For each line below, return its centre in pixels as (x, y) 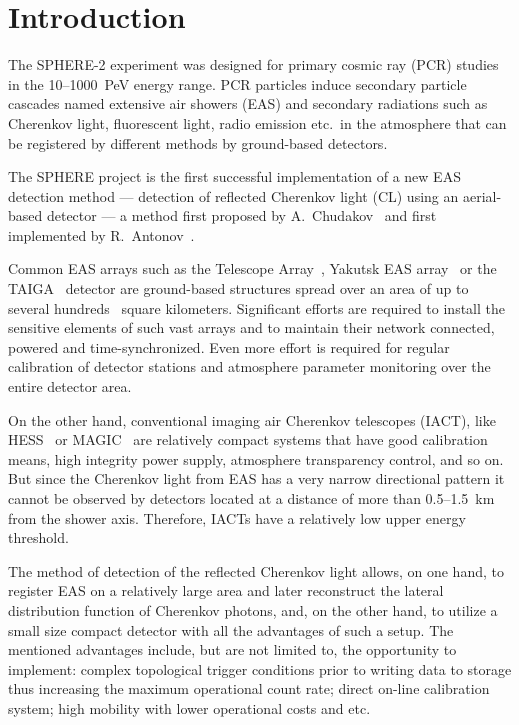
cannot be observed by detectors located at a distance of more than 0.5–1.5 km (251, 498)
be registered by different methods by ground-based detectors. (198, 142)
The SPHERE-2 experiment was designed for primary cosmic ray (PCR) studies (253, 64)
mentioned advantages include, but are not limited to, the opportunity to (232, 649)
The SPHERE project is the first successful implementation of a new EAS (234, 176)
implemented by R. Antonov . (101, 234)
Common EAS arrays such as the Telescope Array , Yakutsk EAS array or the (252, 268)
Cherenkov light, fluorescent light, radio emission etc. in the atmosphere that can (257, 122)
